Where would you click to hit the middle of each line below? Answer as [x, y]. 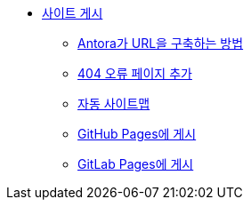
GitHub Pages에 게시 [137, 134]
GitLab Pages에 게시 [136, 164]
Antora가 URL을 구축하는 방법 [161, 43]
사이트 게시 [73, 13]
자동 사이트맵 [114, 103]
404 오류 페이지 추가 [135, 73]
